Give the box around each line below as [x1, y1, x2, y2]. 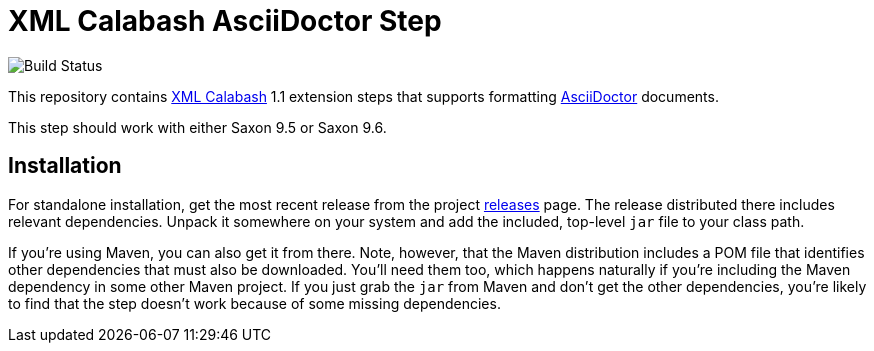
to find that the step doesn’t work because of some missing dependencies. [8, 294, 501, 312]
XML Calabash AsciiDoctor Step [8, 4, 442, 38]
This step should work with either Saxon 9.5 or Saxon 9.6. [8, 118, 387, 136]
